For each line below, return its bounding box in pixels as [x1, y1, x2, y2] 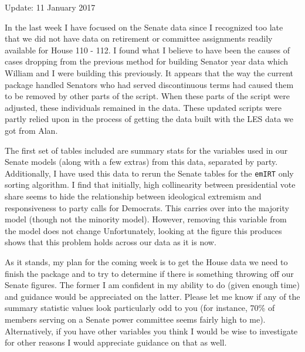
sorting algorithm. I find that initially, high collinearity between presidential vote [5, 178, 296, 191]
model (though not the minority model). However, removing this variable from [5, 213, 287, 225]
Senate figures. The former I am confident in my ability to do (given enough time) [5, 279, 300, 291]
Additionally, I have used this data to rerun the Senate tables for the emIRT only [5, 167, 294, 179]
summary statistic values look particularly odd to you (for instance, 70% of [5, 302, 275, 314]
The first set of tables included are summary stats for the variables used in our [5, 144, 288, 156]
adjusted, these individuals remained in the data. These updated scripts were [5, 101, 282, 113]
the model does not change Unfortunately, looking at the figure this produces [5, 224, 282, 236]
